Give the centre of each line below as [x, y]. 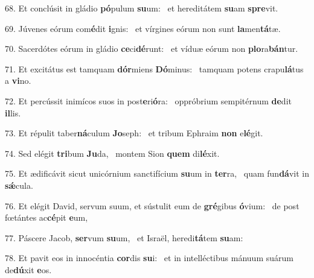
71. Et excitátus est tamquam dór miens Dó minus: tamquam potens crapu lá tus [154, 68]
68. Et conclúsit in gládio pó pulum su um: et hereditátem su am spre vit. [142, 8]
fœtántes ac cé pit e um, [46, 217]
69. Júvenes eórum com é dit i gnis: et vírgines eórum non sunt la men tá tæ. [143, 28]
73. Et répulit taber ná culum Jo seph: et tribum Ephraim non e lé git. [134, 133]
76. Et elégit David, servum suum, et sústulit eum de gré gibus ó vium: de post [152, 205]
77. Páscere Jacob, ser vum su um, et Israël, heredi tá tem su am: [124, 237]
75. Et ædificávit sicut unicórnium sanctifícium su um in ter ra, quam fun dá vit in [157, 173]
